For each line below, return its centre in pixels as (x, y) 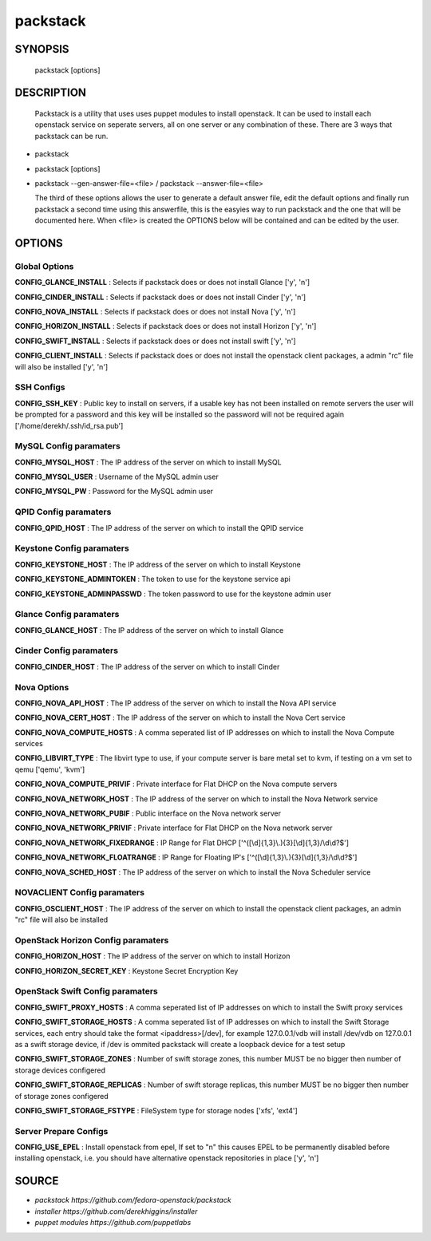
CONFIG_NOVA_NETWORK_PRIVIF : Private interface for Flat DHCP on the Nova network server (174, 828)
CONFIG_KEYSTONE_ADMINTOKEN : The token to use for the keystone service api (152, 579)
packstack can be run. (71, 136)
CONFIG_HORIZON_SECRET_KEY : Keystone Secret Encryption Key (127, 970)
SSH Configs (40, 387)
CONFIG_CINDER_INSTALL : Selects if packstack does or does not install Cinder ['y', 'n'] (160, 297)
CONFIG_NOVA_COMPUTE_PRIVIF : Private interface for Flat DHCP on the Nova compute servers (176, 784)
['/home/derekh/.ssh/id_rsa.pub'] (69, 425)
